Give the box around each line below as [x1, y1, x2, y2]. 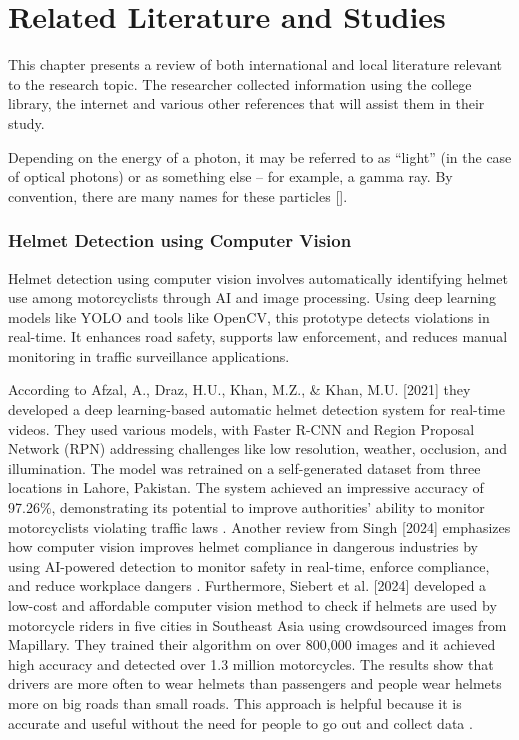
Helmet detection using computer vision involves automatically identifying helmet [8, 267, 508, 288]
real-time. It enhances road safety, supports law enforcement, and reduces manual [8, 326, 508, 347]
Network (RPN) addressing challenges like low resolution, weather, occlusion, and [8, 438, 508, 459]
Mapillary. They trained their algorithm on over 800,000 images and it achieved [8, 634, 496, 655]
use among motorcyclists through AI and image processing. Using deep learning [8, 287, 496, 308]
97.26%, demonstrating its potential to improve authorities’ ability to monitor [8, 497, 485, 518]
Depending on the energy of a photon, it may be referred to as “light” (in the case [8, 146, 512, 167]
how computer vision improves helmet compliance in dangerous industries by [8, 536, 478, 557]
